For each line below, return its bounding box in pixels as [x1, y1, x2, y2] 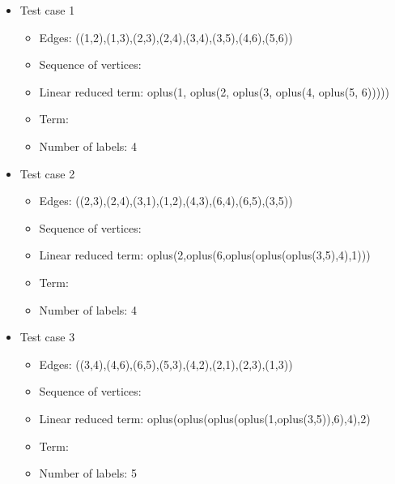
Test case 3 [19, 328, 75, 345]
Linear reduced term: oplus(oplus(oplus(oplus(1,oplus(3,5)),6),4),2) [39, 409, 371, 426]
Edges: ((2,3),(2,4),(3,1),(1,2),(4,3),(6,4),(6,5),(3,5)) [39, 192, 293, 209]
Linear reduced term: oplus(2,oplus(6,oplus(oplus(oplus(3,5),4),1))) [39, 246, 371, 263]
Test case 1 [19, 2, 75, 18]
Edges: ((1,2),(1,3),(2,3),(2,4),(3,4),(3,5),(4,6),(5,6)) [39, 28, 293, 45]
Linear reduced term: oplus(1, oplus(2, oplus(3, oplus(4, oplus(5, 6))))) [39, 83, 390, 100]
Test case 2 [19, 165, 75, 182]
